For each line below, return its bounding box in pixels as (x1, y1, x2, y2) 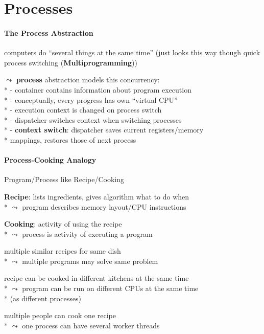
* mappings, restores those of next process (4, 134, 136, 145)
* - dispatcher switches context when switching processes (4, 114, 182, 125)
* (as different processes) (4, 293, 81, 303)
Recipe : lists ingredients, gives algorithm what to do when (4, 191, 189, 202)
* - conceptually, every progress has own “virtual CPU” (4, 94, 178, 105)
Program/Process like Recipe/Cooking (4, 174, 124, 185)
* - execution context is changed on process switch (4, 104, 162, 115)
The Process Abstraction (4, 27, 93, 38)
